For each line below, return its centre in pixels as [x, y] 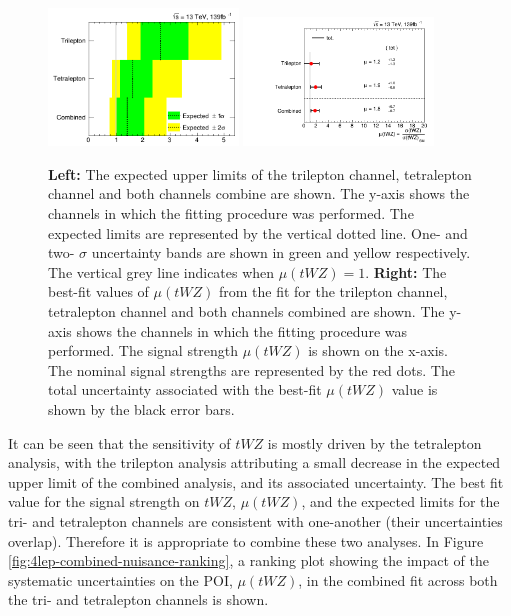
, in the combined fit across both [398, 579]
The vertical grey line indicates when [161, 271]
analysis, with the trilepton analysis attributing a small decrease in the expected [254, 462]
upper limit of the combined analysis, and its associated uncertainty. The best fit [256, 481]
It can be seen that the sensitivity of [119, 442]
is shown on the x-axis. [378, 350]
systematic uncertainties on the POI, [120, 579]
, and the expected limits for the [400, 501]
